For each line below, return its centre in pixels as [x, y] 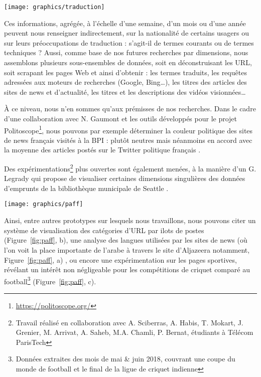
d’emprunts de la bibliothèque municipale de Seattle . [86, 188]
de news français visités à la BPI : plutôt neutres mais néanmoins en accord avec [128, 140]
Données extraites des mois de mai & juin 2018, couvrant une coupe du [125, 359]
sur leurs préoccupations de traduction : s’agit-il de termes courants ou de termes [129, 42]
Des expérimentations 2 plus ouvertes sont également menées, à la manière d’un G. [130, 168]
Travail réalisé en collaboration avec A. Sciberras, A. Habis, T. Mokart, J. [129, 322]
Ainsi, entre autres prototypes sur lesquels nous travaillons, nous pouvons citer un [130, 220]
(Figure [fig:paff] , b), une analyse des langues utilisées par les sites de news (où [126, 240]
